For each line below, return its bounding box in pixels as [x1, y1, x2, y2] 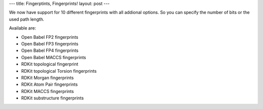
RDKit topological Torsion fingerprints [21, 68, 97, 74]
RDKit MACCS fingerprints [21, 88, 74, 94]
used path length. [9, 16, 45, 22]
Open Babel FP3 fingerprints [21, 41, 79, 47]
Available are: [9, 25, 37, 31]
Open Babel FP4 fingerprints [21, 47, 79, 53]
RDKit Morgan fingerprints [21, 75, 74, 80]
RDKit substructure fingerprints [21, 95, 84, 101]
